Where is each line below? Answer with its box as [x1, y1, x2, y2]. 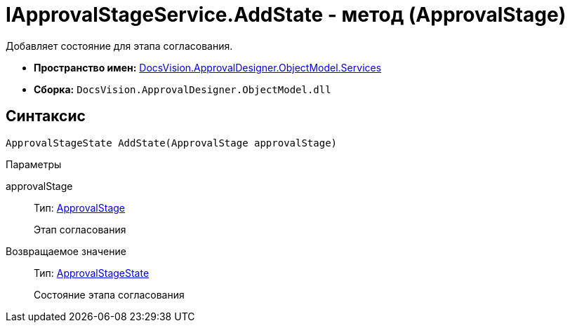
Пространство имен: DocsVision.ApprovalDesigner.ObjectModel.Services [34, 61, 382, 74]
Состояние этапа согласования [34, 288, 185, 301]
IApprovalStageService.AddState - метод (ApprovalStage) [6, 3, 566, 27]
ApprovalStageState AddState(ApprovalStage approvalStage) [6, 137, 338, 149]
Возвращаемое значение [6, 245, 126, 257]
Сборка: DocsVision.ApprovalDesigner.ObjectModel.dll [34, 83, 331, 95]
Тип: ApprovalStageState [34, 266, 150, 279]
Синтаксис [6, 107, 86, 125]
